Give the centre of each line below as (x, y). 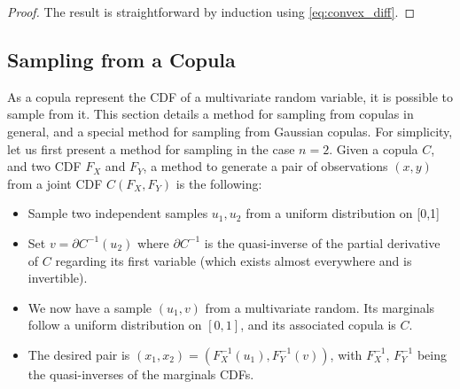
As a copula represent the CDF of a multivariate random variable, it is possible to (230, 96)
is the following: (219, 183)
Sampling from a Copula (121, 59)
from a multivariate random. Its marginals (320, 307)
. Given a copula (374, 148)
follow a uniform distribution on (115, 325)
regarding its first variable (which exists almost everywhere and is (234, 260)
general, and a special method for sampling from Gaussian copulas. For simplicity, (230, 131)
